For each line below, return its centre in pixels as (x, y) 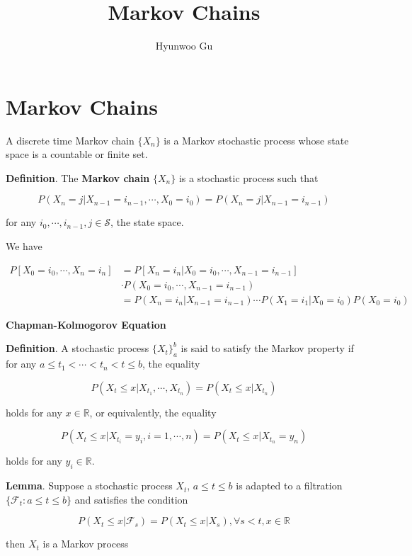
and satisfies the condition (131, 499)
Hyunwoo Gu (184, 46)
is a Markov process (86, 544)
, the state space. (147, 222)
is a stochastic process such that (248, 177)
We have (24, 246)
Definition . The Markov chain (78, 177)
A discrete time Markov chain (70, 140)
